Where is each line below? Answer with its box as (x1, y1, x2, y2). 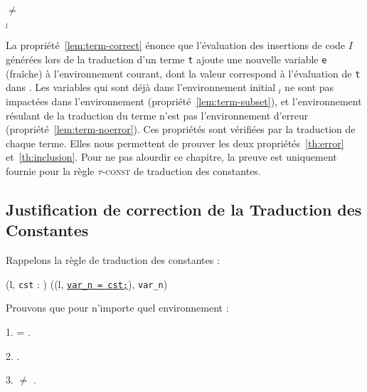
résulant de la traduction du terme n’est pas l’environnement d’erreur (6, 107, 309, 122)
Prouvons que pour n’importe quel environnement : (6, 300, 229, 315)
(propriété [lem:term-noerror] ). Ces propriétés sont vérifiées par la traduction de (6, 122, 356, 137)
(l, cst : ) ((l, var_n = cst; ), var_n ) (6, 276, 168, 291)
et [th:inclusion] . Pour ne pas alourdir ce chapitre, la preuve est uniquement (6, 149, 337, 164)
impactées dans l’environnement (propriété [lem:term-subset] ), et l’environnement (6, 93, 362, 108)
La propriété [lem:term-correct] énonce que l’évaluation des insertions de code (6, 38, 346, 53)
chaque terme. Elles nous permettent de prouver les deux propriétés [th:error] (6, 135, 344, 150)
